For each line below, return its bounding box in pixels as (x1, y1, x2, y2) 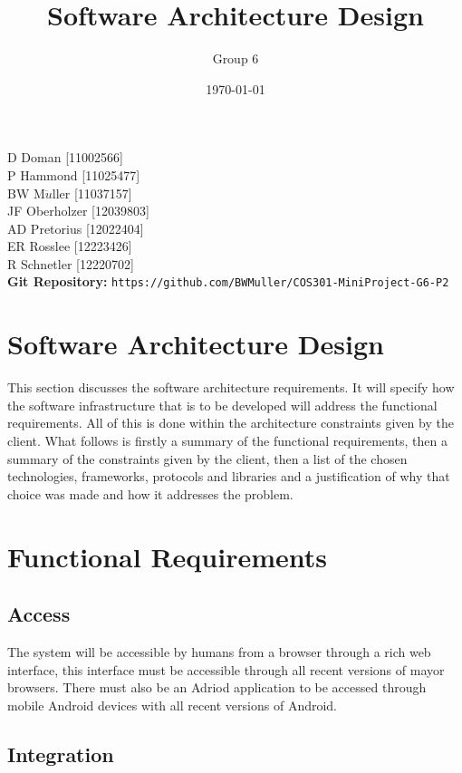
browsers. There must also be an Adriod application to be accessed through (7, 678, 427, 697)
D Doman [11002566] (7, 148, 123, 167)
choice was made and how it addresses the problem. (7, 484, 294, 503)
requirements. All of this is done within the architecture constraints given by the (7, 413, 454, 432)
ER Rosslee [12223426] (7, 237, 132, 256)
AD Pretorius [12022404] (7, 218, 144, 237)
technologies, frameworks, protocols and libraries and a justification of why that (7, 467, 450, 486)
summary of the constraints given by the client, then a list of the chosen (7, 449, 408, 468)
